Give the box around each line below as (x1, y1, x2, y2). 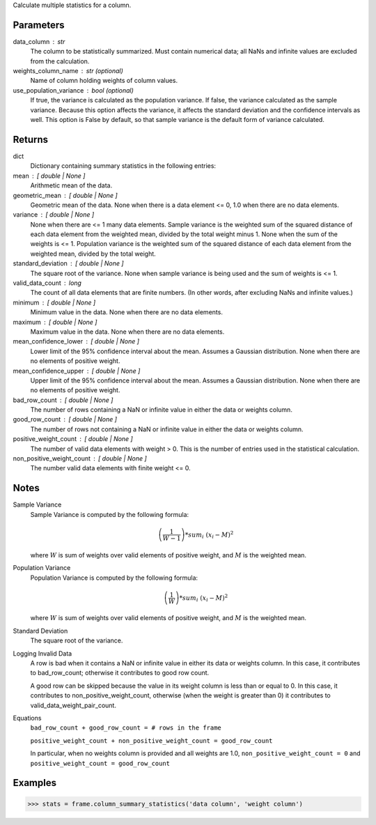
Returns (13, 133, 49, 146)
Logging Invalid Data (13, 649, 72, 658)
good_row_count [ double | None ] (13, 415, 118, 424)
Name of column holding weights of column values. (30, 77, 178, 85)
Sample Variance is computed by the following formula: (30, 510, 189, 518)
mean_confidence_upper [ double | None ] (13, 367, 141, 375)
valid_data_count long (13, 279, 81, 287)
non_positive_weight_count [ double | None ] (13, 454, 148, 463)
